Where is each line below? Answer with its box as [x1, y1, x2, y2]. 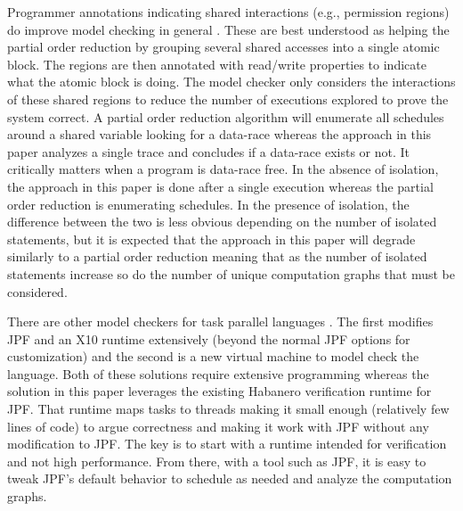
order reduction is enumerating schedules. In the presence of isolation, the [7, 194, 410, 213]
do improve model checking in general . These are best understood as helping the [7, 20, 450, 38]
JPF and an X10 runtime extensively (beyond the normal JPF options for [7, 329, 410, 348]
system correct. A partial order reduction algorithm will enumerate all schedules [7, 107, 444, 126]
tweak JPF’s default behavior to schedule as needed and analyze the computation [7, 469, 452, 488]
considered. [7, 282, 68, 301]
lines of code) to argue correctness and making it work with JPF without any [7, 416, 429, 435]
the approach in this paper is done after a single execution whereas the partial [7, 177, 434, 195]
